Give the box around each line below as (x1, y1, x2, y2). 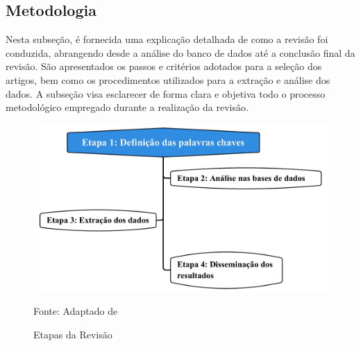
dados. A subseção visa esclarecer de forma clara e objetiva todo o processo (6, 86, 326, 101)
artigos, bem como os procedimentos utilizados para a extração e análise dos (6, 72, 330, 87)
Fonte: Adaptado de (33, 304, 118, 318)
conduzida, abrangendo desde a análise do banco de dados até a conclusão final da (6, 45, 355, 60)
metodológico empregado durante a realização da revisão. (6, 100, 249, 114)
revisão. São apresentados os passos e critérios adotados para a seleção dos (6, 59, 322, 73)
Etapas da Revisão (33, 327, 112, 341)
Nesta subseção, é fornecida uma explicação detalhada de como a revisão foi (6, 32, 328, 46)
